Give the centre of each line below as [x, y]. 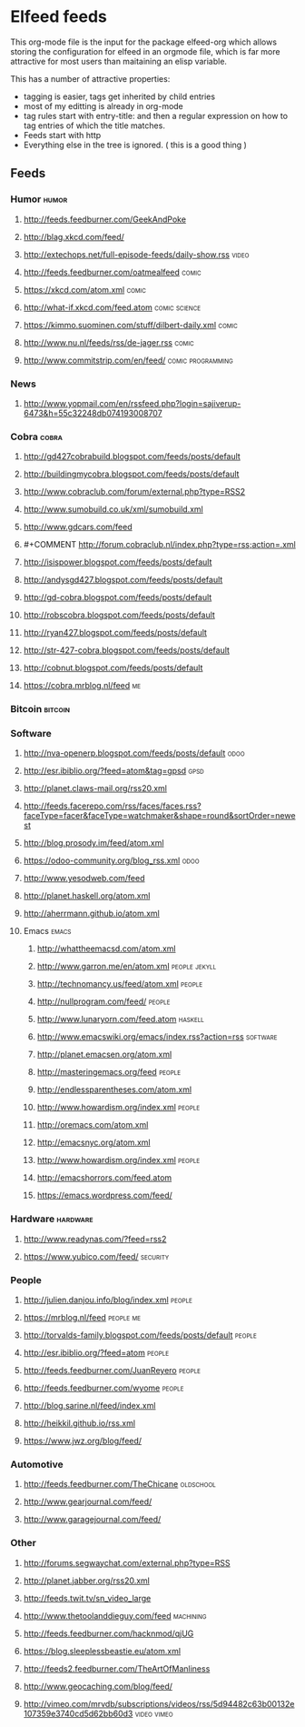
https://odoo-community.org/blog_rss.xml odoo [111, 860]
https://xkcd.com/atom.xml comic [84, 289]
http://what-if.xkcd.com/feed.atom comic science [112, 307]
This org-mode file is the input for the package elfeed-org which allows [144, 42]
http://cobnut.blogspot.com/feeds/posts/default [113, 668]
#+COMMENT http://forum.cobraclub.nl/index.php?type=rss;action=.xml [159, 545]
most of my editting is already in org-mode [103, 105]
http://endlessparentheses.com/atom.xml [114, 1089]
